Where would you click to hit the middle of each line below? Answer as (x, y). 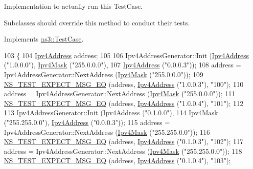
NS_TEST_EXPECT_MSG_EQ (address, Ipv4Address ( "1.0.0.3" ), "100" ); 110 (124, 84)
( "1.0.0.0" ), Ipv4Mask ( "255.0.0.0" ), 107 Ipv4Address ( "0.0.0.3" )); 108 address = (123, 65)
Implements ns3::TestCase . (44, 39)
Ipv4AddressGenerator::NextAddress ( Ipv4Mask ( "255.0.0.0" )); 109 (104, 74)
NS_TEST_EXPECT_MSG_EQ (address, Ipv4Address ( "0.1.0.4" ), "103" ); (117, 160)
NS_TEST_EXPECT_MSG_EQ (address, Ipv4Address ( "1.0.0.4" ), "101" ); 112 (124, 103)
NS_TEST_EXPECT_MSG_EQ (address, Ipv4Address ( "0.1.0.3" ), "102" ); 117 (124, 141)
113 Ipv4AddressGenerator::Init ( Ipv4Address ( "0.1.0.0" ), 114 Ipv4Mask (111, 113)
